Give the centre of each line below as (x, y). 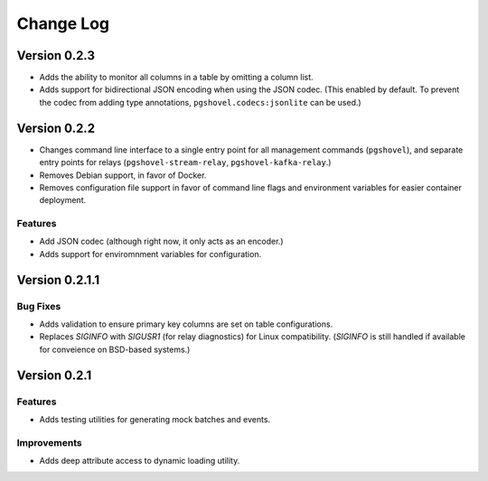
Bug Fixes (39, 306)
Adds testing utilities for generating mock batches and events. (155, 419)
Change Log (63, 23)
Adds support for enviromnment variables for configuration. (150, 254)
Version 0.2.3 (56, 55)
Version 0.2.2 (56, 128)
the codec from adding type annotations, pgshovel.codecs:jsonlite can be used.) (200, 102)
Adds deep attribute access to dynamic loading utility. (140, 461)
